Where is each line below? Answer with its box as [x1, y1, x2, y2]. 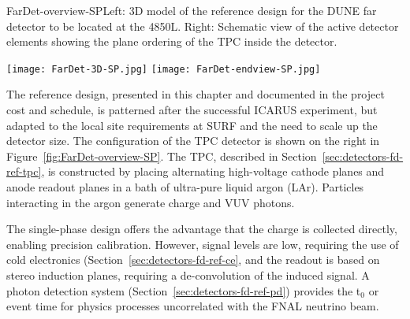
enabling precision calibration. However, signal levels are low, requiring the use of [6, 236, 399, 252]
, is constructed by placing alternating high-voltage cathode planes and [41, 163, 385, 180]
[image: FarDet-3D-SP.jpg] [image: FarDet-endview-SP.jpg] [6, 63, 321, 75]
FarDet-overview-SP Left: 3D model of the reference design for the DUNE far [6, 2, 377, 18]
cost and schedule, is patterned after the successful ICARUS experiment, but [6, 102, 378, 118]
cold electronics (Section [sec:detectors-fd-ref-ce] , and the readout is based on [6, 251, 380, 268]
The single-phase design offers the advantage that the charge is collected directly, [6, 221, 397, 237]
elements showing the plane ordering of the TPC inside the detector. [6, 33, 337, 50]
